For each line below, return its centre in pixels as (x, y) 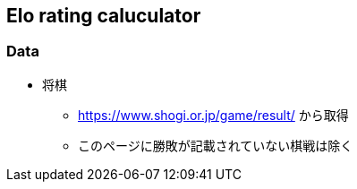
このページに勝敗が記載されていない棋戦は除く (216, 145)
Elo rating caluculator (104, 16)
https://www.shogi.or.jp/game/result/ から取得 (213, 115)
